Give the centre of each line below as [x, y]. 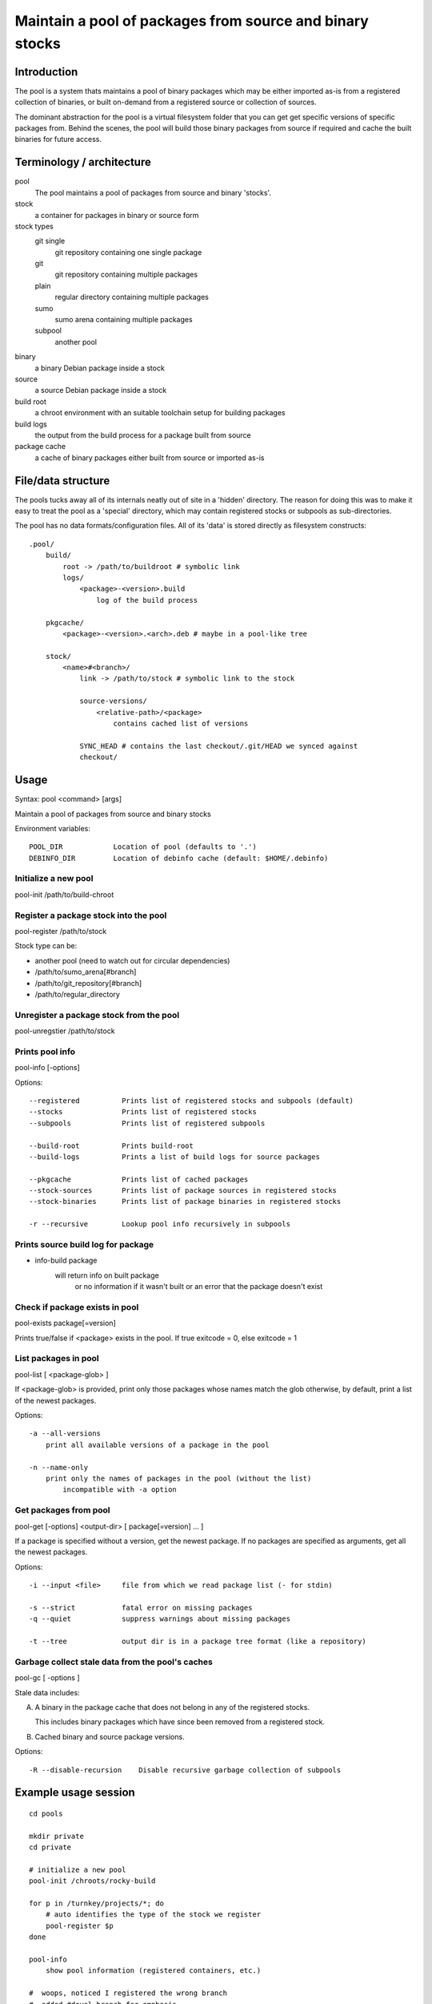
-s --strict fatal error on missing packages [141, 1608]
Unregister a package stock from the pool [97, 1015]
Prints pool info [45, 1052]
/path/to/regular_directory [77, 994]
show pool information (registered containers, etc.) [153, 1971]
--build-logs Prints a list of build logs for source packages [174, 1157]
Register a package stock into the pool [91, 915]
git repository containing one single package [128, 252]
